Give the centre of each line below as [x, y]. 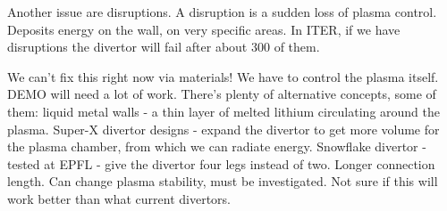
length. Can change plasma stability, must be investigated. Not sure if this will [223, 181]
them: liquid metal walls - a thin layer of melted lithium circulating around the [223, 111]
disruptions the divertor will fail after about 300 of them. [164, 47]
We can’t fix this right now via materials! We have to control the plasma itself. [223, 76]
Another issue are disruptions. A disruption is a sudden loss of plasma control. [222, 12]
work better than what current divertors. [119, 198]
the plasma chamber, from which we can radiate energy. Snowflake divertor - [217, 146]
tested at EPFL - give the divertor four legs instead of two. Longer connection [221, 163]
